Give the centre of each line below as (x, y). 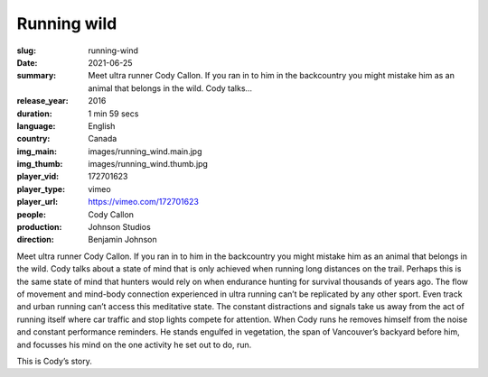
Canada (103, 139)
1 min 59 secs (113, 114)
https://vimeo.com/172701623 (143, 202)
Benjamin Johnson (122, 240)
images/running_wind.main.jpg (145, 151)
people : (32, 214)
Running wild (67, 23)
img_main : (37, 151)
